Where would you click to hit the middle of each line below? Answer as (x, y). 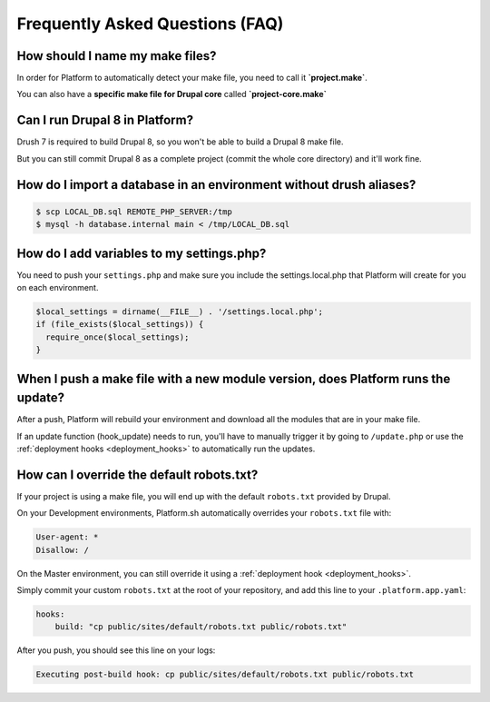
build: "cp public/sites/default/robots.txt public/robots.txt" (201, 627)
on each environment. (58, 288)
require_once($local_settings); (118, 337)
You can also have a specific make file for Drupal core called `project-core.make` (171, 94)
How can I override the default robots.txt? (137, 475)
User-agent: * (67, 537)
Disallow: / (63, 550)
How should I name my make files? (117, 56)
